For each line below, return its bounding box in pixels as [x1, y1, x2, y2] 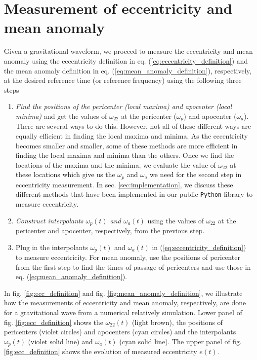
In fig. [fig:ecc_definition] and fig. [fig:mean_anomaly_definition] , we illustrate [4, 288, 243, 298]
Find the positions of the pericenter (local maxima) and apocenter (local [15, 101, 232, 111]
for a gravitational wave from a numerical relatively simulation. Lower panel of [4, 307, 242, 318]
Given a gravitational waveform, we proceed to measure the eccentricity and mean [4, 46, 253, 56]
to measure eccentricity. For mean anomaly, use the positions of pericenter [15, 252, 240, 262]
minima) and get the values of [15, 110, 107, 121]
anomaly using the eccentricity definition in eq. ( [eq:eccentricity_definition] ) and [4, 55, 248, 66]
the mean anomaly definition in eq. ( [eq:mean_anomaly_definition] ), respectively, [4, 65, 252, 75]
